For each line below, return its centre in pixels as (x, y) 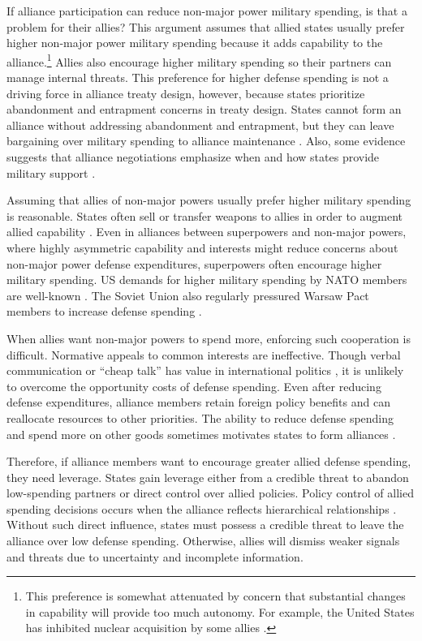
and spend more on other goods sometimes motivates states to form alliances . (201, 434)
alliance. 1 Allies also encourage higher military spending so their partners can (199, 60)
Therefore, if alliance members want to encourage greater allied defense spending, (209, 461)
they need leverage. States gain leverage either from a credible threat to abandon (208, 477)
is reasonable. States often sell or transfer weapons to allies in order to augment (205, 215)
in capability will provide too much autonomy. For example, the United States (220, 611)
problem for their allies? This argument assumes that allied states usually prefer (206, 26)
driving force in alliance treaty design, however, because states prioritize (186, 93)
